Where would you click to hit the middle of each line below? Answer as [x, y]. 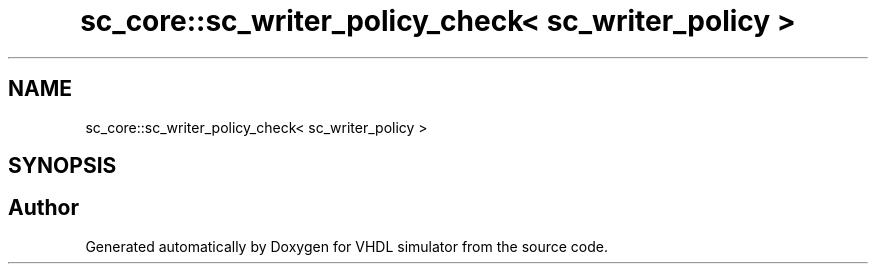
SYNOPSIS [62, 166]
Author [43, 208]
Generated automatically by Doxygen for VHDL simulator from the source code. [347, 246]
